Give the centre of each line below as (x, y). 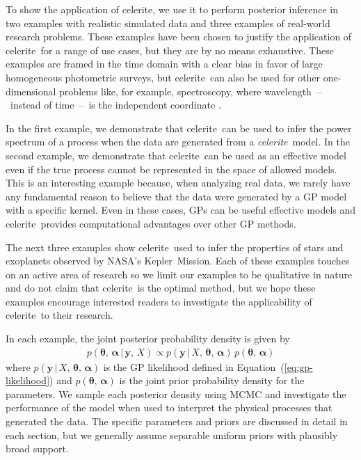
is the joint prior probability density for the (212, 380)
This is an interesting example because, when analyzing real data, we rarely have (178, 183)
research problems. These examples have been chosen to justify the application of (179, 37)
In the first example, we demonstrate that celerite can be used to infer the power (179, 128)
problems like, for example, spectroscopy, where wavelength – (190, 91)
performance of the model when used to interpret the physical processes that (169, 407)
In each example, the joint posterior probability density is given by (148, 339)
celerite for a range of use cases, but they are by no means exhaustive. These (170, 50)
